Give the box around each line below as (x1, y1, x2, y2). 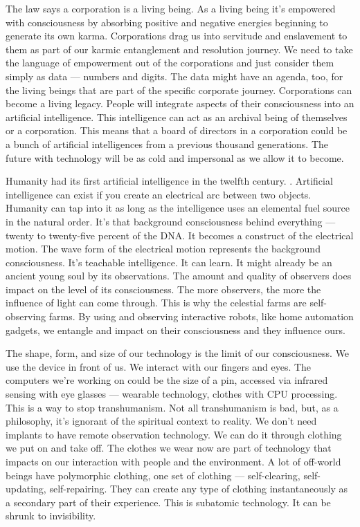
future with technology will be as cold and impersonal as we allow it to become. (6, 150, 344, 165)
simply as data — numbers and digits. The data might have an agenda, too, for (6, 68, 343, 83)
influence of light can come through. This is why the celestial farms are (6, 295, 307, 310)
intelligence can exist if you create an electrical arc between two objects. (6, 187, 312, 201)
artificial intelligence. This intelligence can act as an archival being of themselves (6, 109, 348, 124)
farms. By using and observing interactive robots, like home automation (48, 309, 354, 324)
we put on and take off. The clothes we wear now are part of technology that (6, 441, 332, 455)
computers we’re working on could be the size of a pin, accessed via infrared (6, 373, 328, 387)
